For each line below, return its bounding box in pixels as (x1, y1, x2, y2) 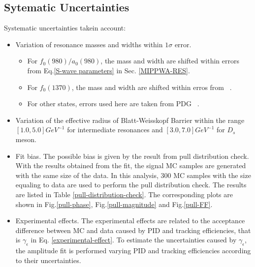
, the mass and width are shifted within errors (100, 56, 239, 66)
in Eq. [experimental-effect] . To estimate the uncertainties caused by (31, 235, 237, 245)
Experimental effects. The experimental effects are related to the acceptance (15, 215, 245, 226)
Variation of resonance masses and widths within (15, 39, 163, 49)
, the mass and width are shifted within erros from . (71, 82, 232, 92)
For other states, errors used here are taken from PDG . (27, 98, 199, 109)
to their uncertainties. (15, 255, 81, 265)
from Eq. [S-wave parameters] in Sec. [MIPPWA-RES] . (27, 65, 190, 75)
